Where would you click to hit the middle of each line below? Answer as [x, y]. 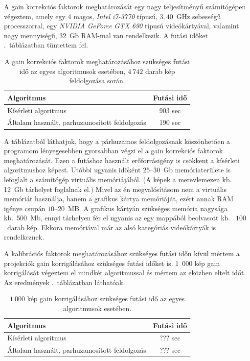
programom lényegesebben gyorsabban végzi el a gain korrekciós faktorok [114, 151]
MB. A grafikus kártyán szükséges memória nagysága [148, 208]
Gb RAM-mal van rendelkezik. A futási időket [139, 35]
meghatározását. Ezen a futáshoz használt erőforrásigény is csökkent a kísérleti [122, 160]
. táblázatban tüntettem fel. [46, 45]
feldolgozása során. [97, 81]
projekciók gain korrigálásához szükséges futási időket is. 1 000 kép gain [112, 263]
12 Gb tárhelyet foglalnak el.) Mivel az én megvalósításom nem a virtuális [115, 189]
